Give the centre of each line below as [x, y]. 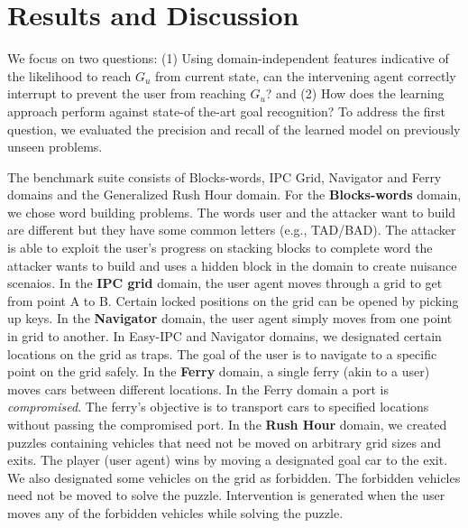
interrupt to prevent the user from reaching [127, 93]
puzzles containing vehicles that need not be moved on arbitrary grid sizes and [225, 442]
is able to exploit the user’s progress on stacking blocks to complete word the [220, 248]
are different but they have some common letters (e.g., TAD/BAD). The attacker [232, 230]
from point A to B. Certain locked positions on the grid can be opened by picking [233, 300]
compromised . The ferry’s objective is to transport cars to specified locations [218, 407]
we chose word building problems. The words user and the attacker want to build [232, 212]
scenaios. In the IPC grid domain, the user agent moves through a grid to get [225, 283]
